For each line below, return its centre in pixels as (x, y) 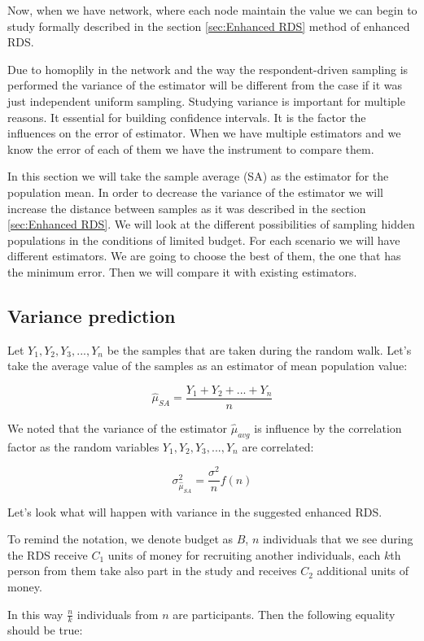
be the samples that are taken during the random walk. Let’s (259, 349)
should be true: (45, 630)
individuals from (118, 614)
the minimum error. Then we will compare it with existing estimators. (182, 271)
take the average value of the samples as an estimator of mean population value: (208, 366)
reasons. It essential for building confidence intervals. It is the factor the (187, 117)
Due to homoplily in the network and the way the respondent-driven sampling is (208, 69)
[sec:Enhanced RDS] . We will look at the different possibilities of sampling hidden (211, 224)
